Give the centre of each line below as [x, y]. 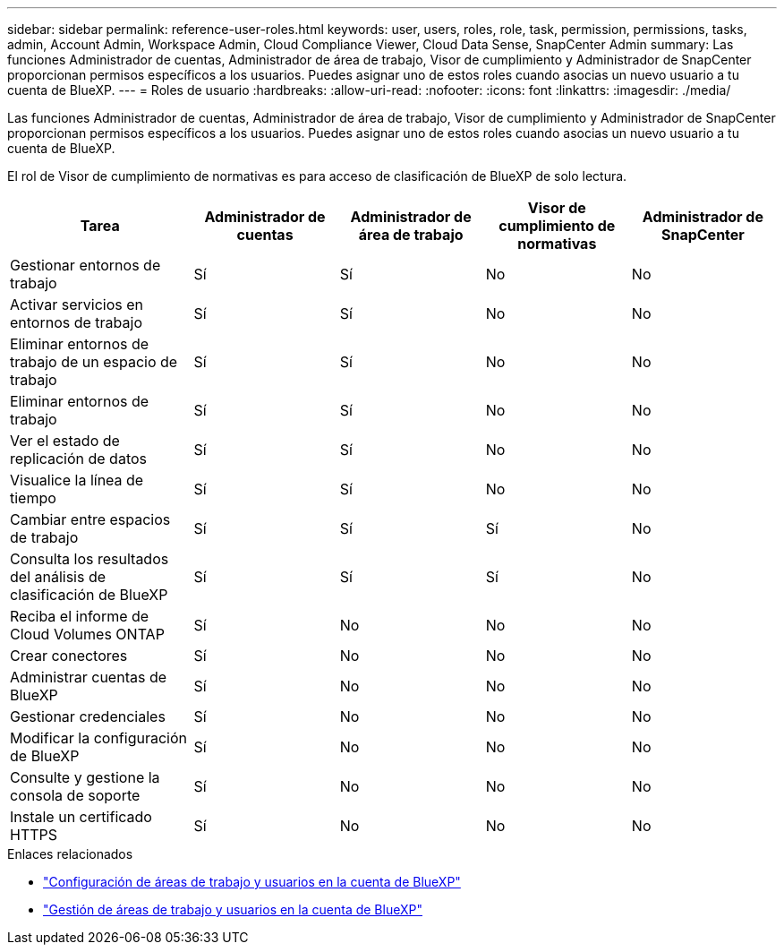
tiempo [33, 498]
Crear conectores [69, 656]
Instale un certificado [81, 817]
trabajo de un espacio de [94, 362]
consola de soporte [75, 795]
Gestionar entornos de [85, 265]
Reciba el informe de [80, 616]
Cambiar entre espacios [90, 519]
